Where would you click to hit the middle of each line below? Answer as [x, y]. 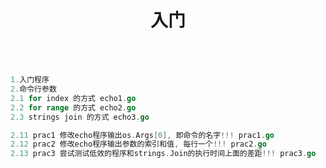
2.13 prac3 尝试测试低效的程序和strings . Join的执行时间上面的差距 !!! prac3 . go [163, 154]
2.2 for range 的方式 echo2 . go [73, 107]
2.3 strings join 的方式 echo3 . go [80, 117]
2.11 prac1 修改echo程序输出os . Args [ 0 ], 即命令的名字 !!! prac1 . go [142, 135]
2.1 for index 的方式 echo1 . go [73, 98]
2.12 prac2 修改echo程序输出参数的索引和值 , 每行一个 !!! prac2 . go [138, 144]
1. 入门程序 [30, 80]
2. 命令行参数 [33, 89]
